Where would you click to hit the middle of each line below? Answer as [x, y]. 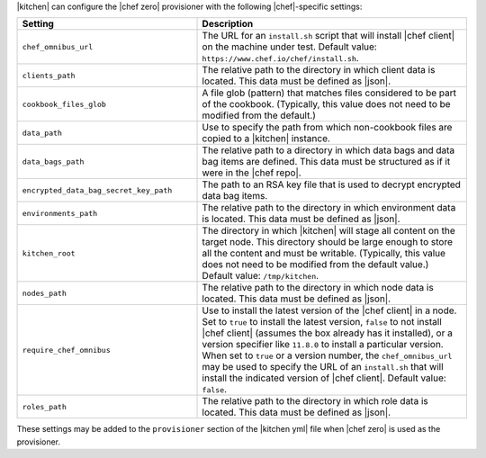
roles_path [45, 406]
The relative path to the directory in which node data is [318, 288]
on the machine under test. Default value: [289, 47]
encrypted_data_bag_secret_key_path [97, 190]
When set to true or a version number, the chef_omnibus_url [327, 355]
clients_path [49, 75]
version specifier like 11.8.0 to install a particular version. [323, 345]
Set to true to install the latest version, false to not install [322, 322]
